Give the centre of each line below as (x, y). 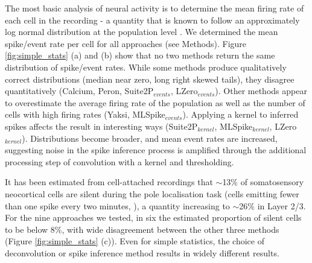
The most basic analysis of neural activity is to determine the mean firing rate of (154, 8)
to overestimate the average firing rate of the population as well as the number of (155, 102)
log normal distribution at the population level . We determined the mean (142, 32)
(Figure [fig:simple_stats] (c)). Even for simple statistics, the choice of (135, 241)
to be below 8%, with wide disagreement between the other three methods (142, 229)
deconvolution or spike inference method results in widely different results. (142, 252)
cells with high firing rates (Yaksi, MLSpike (85, 114)
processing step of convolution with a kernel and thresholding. (119, 161)
